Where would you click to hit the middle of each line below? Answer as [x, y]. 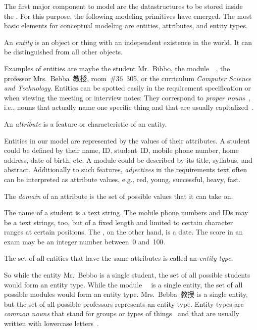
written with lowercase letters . [51, 323]
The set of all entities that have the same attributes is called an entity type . [119, 258]
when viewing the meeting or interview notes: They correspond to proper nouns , [127, 97]
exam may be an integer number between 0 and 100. [85, 241]
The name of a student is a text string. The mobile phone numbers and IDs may [126, 212]
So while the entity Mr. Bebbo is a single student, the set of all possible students [127, 275]
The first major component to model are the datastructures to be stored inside [124, 6]
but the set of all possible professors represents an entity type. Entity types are [124, 304]
